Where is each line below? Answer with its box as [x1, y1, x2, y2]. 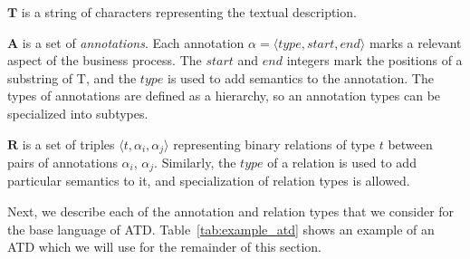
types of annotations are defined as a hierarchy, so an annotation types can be [7, 86, 441, 105]
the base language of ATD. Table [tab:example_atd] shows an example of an [7, 219, 435, 238]
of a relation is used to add [267, 153, 417, 172]
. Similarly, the [154, 153, 236, 172]
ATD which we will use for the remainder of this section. [7, 237, 322, 256]
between [388, 134, 433, 153]
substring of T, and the [7, 68, 137, 87]
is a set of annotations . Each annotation [22, 33, 245, 52]
